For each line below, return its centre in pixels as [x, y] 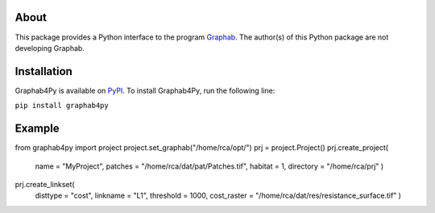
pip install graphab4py [62, 106]
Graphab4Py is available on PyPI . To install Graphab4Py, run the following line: [145, 90]
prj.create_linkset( [45, 184]
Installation [43, 71]
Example [37, 129]
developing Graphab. [50, 48]
